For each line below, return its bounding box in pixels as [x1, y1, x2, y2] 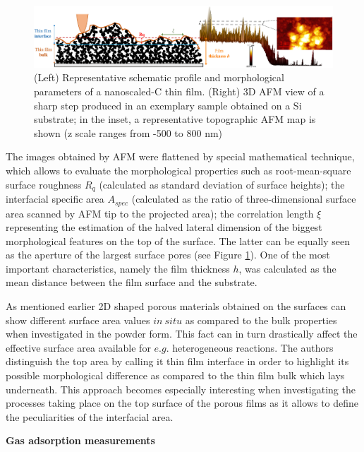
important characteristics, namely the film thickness [6, 261, 230, 275]
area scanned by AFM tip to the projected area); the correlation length [6, 206, 314, 220]
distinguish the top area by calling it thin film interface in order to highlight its [6, 354, 349, 369]
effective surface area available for [6, 340, 151, 355]
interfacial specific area [6, 191, 104, 206]
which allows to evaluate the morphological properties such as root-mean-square [6, 163, 351, 178]
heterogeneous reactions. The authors [172, 340, 334, 355]
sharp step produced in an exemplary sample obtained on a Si [34, 97, 302, 112]
